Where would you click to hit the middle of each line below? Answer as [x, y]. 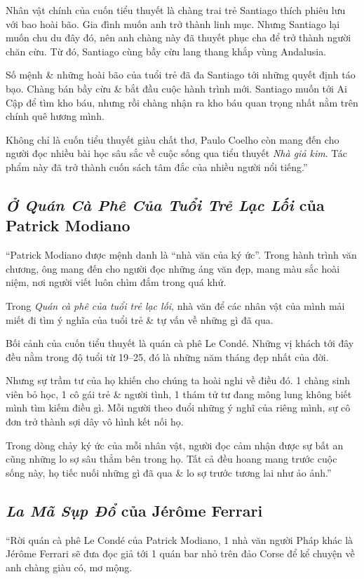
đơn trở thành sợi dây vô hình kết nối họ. [95, 422]
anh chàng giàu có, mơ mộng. [69, 567]
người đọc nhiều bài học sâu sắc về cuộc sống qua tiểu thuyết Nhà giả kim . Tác [176, 153]
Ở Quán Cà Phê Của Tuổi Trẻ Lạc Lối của [165, 204]
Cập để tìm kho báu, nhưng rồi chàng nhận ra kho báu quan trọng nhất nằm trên [182, 102]
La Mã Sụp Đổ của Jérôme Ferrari [134, 510]
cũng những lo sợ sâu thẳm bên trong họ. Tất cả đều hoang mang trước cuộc [171, 459]
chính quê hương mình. [55, 116]
